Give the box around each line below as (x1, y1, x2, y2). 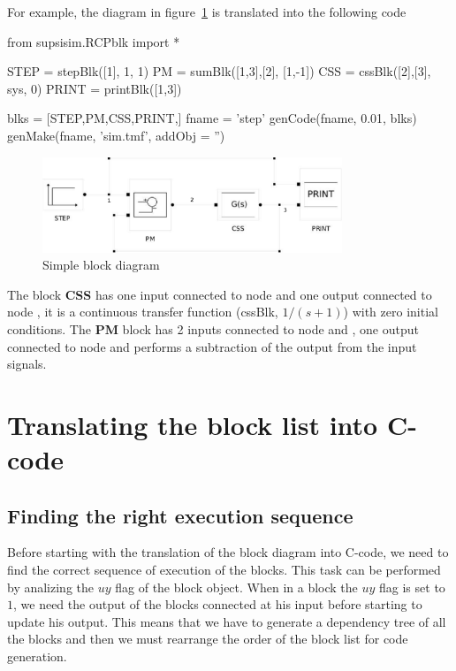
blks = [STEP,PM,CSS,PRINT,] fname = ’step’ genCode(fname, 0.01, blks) (7, 109, 417, 127)
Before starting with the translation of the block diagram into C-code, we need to (7, 543, 449, 561)
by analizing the (7, 577, 95, 596)
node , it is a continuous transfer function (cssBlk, (7, 302, 278, 321)
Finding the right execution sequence (7, 501, 353, 529)
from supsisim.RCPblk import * (7, 32, 180, 50)
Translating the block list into (7, 406, 378, 442)
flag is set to (379, 577, 445, 596)
